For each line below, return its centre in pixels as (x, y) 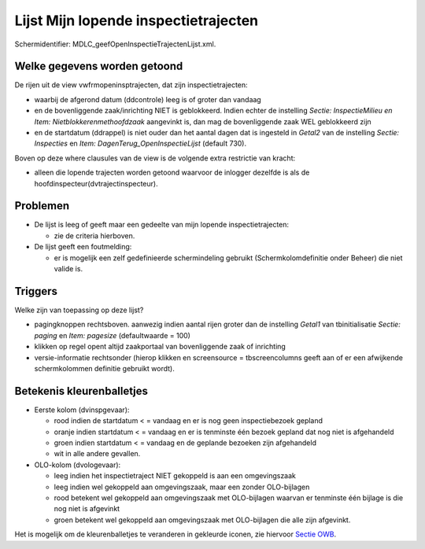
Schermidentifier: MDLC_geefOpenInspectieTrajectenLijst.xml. (115, 44)
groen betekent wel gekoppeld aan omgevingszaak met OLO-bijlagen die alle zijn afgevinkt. (202, 520)
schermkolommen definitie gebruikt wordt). (104, 368)
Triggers (36, 291)
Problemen (42, 206)
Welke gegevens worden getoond (99, 66)
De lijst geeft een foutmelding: (83, 247)
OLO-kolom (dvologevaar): (78, 465)
